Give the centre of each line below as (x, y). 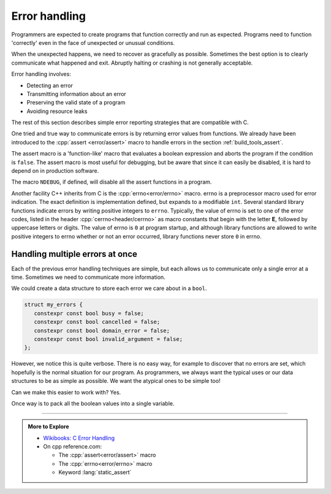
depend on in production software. (55, 171)
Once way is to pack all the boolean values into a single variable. (93, 403)
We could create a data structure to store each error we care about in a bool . (109, 288)
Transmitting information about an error (77, 94)
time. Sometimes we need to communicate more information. (88, 277)
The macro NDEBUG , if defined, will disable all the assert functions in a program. (112, 182)
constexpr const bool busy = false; (89, 313)
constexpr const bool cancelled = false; (97, 322)
